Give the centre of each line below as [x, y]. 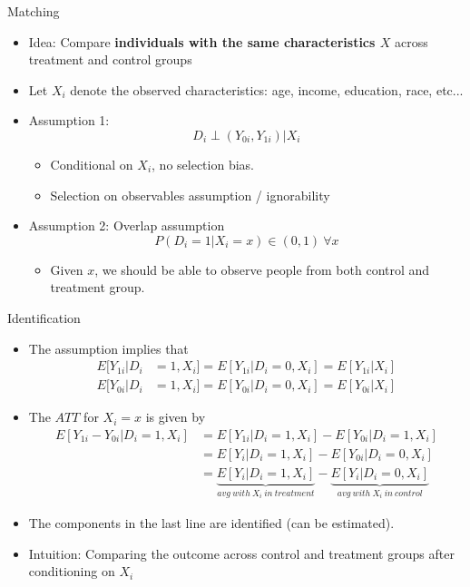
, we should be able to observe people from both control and [262, 269]
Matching [34, 11]
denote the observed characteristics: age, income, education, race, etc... [267, 89]
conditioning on [72, 571]
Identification [44, 317]
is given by [176, 417]
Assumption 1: [69, 120]
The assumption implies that [108, 348]
